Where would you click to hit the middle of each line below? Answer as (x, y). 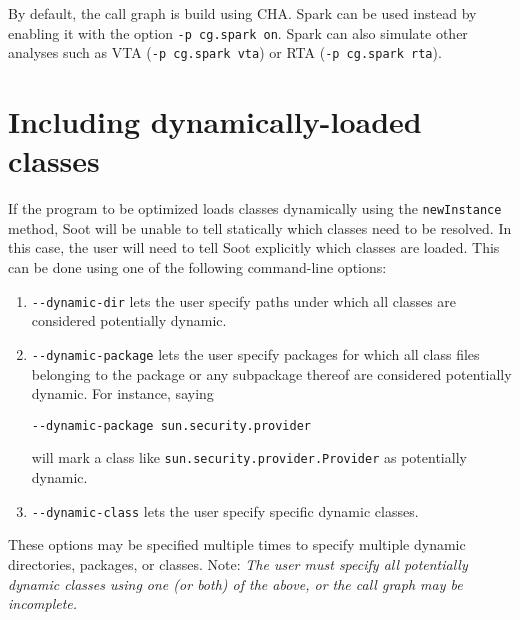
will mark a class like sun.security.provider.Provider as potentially (249, 457)
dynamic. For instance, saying (122, 393)
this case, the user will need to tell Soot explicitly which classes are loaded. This (254, 247)
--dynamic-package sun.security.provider (171, 425)
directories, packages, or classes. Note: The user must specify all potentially (238, 563)
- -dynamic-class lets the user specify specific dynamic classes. (225, 510)
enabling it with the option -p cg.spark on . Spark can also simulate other (238, 32)
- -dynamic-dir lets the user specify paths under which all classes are (244, 300)
